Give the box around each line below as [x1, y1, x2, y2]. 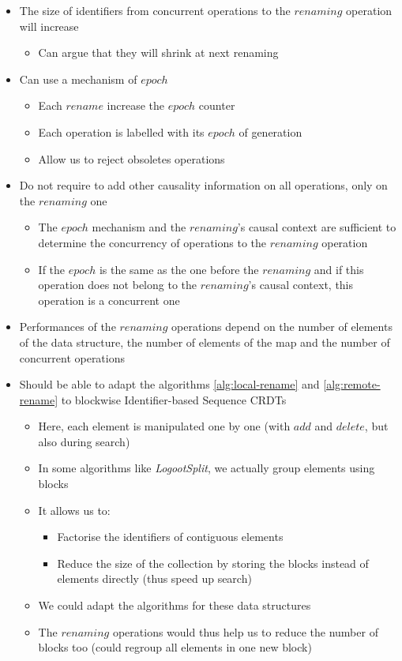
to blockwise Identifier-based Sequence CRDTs [61, 391, 287, 407]
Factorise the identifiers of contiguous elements [57, 528, 284, 545]
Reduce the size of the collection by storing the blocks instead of [57, 554, 369, 571]
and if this [314, 261, 364, 277]
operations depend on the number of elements [171, 318, 393, 335]
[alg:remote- [323, 376, 381, 392]
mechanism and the [92, 219, 186, 235]
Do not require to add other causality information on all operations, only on [19, 177, 388, 193]
